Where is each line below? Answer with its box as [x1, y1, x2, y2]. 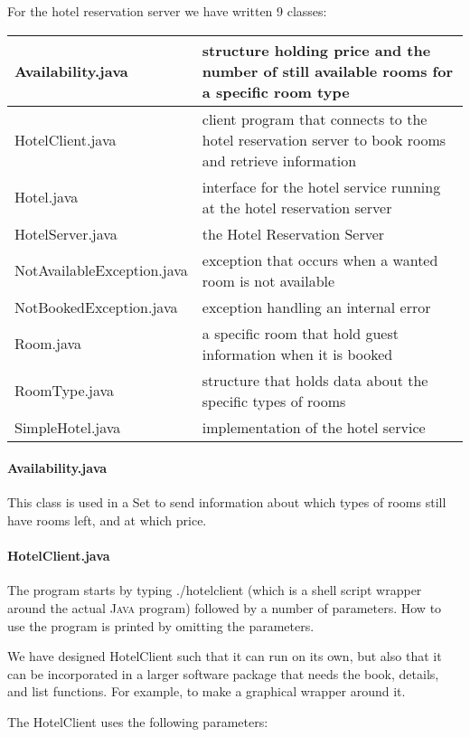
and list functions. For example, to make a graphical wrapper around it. [7, 682, 406, 701]
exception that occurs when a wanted [202, 249, 438, 270]
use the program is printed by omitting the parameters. [7, 616, 315, 635]
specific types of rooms [202, 390, 346, 411]
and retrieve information [202, 149, 357, 171]
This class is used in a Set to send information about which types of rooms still [7, 493, 446, 512]
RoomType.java [14, 380, 115, 402]
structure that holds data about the [202, 369, 428, 391]
